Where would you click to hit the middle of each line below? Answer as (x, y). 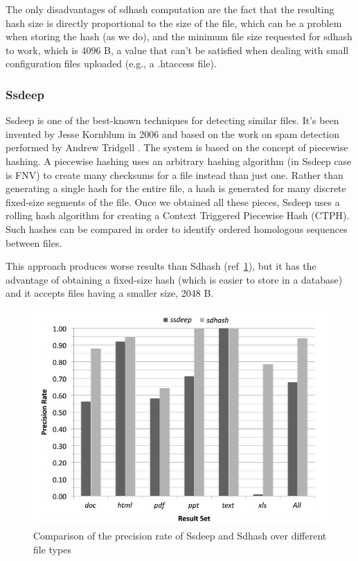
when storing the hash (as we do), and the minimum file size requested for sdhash (179, 36)
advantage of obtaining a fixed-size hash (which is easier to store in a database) (174, 279)
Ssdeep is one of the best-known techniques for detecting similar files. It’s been (172, 120)
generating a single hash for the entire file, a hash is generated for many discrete (176, 188)
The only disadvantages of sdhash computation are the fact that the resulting (170, 9)
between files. (34, 242)
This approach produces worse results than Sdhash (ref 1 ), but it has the (161, 266)
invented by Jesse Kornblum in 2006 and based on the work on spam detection (173, 133)
